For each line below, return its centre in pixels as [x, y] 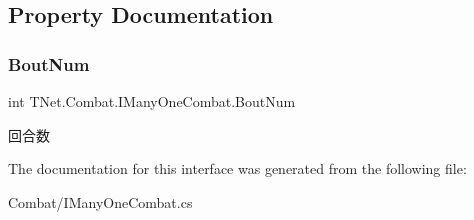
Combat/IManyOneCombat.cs [100, 201]
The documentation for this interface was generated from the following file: [237, 168]
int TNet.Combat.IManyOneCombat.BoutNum [152, 101]
